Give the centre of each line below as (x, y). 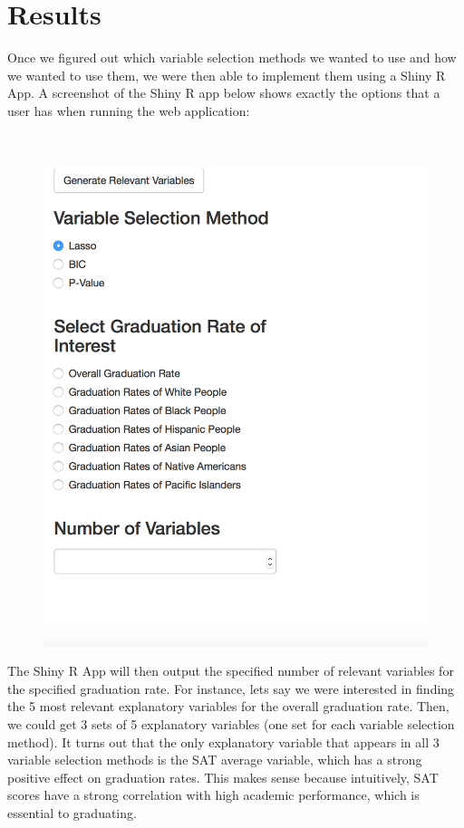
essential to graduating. (72, 812)
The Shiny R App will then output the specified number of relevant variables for (231, 671)
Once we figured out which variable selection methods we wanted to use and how (232, 58)
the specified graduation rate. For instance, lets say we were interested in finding (231, 688)
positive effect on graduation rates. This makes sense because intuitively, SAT (223, 777)
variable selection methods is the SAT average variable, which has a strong (215, 760)
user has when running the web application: (129, 110)
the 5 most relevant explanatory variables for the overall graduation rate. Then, (228, 706)
